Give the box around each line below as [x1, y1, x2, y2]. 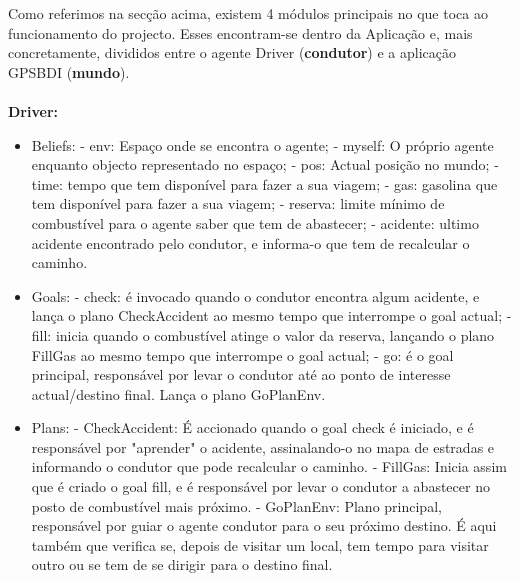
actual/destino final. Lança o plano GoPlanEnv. [31, 383, 326, 404]
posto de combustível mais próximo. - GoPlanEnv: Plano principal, [31, 495, 442, 516]
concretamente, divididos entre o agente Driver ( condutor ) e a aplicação [8, 42, 457, 63]
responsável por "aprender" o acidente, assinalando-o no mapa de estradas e [31, 436, 495, 457]
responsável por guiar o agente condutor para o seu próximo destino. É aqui [31, 515, 497, 536]
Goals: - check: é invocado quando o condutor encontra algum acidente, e [31, 285, 480, 306]
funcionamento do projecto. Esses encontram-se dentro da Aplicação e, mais [8, 22, 473, 43]
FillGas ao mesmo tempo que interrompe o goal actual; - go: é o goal [31, 344, 454, 365]
